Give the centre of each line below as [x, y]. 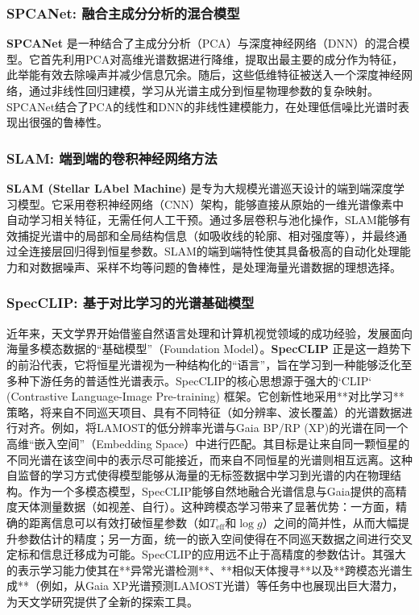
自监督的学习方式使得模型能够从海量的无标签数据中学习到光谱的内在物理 [198, 475]
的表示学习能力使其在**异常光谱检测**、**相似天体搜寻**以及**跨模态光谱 [204, 569]
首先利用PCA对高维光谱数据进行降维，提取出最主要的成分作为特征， [222, 58]
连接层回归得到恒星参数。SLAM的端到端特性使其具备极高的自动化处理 [214, 251]
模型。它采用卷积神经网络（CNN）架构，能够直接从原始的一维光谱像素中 [211, 204]
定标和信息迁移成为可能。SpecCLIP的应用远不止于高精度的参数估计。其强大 [206, 554]
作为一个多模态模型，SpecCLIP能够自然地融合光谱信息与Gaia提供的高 [212, 490]
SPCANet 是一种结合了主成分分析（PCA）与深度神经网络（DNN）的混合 [203, 43]
